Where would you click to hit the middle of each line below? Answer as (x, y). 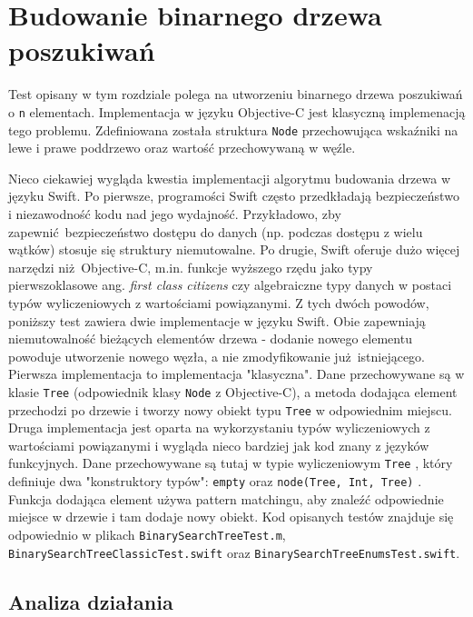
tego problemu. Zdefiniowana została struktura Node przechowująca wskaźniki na (233, 129)
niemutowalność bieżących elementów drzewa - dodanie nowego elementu (210, 338)
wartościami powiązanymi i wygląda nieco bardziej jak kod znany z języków (219, 445)
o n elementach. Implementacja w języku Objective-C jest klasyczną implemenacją (237, 111)
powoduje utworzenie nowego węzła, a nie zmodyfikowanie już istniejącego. (217, 356)
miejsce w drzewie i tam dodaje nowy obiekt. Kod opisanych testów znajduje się (231, 517)
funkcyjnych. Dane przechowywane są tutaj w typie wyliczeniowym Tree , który (231, 463)
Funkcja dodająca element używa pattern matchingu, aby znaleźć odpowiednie (226, 498)
